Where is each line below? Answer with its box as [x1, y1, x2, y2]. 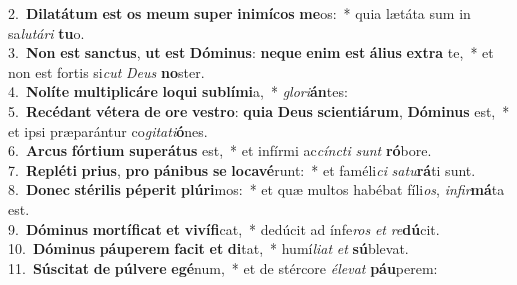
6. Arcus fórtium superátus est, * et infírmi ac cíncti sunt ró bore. [8, 140, 432, 161]
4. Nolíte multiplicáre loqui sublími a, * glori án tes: [8, 81, 348, 102]
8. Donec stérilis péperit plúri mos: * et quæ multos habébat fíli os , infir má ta [8, 179, 505, 200]
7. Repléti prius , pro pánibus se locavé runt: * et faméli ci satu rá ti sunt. [8, 159, 476, 180]
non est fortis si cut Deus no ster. [8, 61, 205, 82]
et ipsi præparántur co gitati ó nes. [8, 120, 208, 141]
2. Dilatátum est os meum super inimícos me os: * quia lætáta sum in [8, 3, 471, 23]
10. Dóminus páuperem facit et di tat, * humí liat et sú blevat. [8, 238, 409, 259]
